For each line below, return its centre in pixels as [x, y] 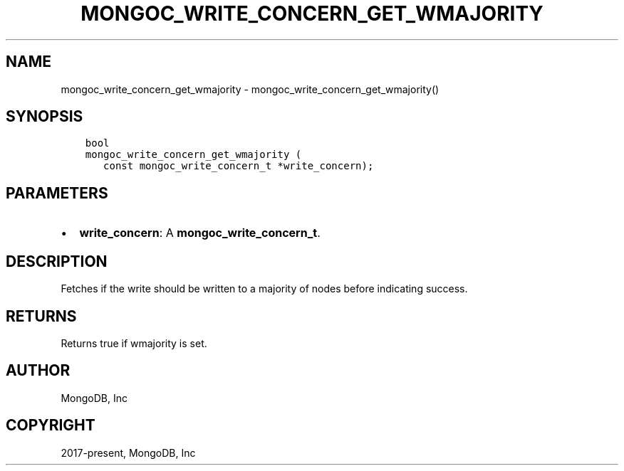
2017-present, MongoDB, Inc [128, 453]
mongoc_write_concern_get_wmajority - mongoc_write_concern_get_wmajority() [250, 89]
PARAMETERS [57, 193]
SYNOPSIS [45, 117]
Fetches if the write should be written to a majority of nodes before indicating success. [264, 289]
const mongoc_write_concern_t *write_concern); [239, 166]
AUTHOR [38, 371]
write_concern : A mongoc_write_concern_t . [200, 233]
